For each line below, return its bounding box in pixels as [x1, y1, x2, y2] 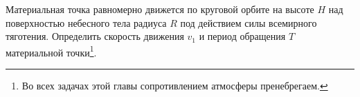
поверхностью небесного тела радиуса [6, 15, 167, 30]
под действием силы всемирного [180, 15, 317, 30]
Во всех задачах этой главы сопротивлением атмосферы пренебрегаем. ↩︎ [21, 78, 328, 93]
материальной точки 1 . [6, 43, 97, 59]
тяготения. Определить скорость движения [6, 29, 184, 43]
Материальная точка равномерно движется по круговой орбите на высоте [6, 2, 314, 16]
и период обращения [199, 29, 286, 43]
